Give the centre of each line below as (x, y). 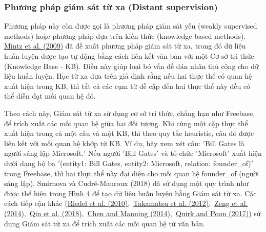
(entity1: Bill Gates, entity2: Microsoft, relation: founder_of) (156, 163)
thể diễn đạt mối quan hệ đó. (50, 96)
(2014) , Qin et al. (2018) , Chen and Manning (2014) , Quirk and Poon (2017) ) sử (132, 213)
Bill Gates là (224, 143)
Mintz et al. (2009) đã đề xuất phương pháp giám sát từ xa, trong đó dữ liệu (125, 46)
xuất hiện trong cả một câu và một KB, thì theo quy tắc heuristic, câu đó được (129, 133)
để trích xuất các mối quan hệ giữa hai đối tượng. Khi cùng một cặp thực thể (126, 123)
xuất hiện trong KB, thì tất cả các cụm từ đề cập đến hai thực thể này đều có (127, 86)
